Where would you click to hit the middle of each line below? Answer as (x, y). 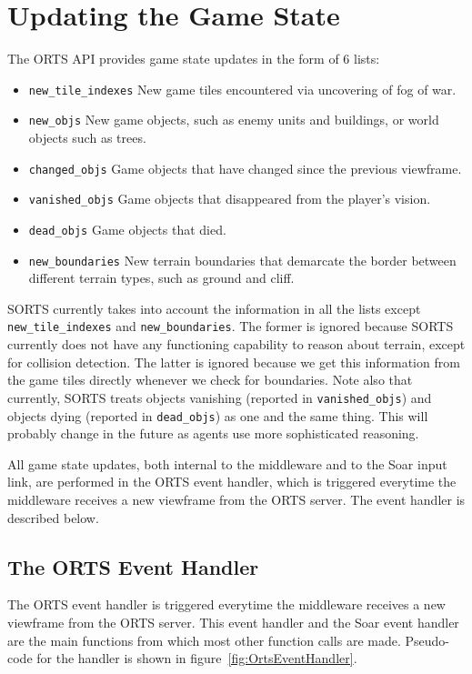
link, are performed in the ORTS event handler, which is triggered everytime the (232, 482)
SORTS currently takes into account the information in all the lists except (214, 308)
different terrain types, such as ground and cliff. (161, 278)
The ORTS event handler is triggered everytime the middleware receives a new (226, 604)
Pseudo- (427, 640)
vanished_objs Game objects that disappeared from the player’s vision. (230, 199)
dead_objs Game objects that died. (127, 229)
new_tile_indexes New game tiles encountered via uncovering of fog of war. (242, 89)
